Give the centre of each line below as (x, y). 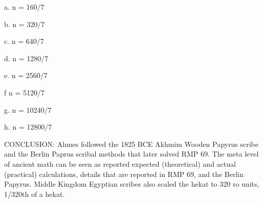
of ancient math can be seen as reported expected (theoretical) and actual (120, 163)
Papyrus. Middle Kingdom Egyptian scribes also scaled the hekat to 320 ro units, (132, 184)
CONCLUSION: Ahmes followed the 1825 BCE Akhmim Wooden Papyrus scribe (131, 144)
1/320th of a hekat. (35, 194)
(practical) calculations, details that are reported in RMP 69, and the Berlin (124, 174)
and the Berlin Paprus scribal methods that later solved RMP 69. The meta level (131, 154)
